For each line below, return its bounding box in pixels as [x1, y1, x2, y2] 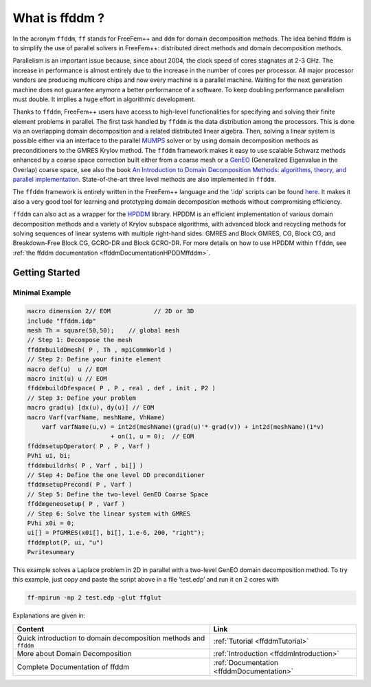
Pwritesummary [27, 548, 75, 556]
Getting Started [12, 266, 80, 278]
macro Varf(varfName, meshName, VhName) [27, 413, 165, 421]
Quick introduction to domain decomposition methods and [16, 633, 205, 643]
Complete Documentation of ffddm [16, 662, 130, 671]
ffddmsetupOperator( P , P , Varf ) [27, 442, 151, 450]
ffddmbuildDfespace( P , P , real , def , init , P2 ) [27, 384, 216, 392]
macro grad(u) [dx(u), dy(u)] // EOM [27, 403, 155, 412]
